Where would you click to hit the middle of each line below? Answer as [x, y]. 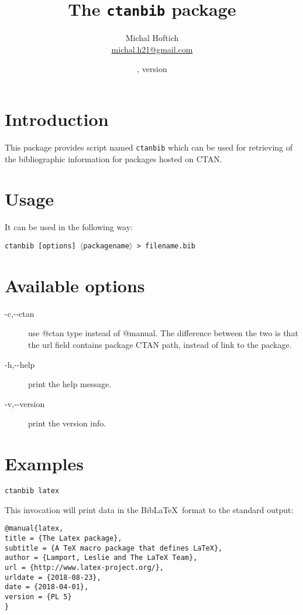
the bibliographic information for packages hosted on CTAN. [113, 158]
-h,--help [20, 364]
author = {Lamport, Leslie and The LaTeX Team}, [101, 558]
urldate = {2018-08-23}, [53, 577]
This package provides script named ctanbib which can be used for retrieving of [149, 147]
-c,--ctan [20, 313]
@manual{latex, [34, 529]
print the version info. [67, 423]
